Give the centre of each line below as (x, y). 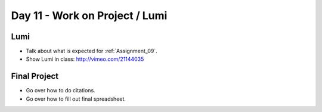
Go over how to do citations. (61, 91)
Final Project (35, 77)
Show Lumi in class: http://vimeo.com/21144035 (85, 59)
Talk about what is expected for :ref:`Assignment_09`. (92, 51)
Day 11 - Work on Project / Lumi (89, 15)
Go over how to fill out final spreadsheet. (76, 99)
